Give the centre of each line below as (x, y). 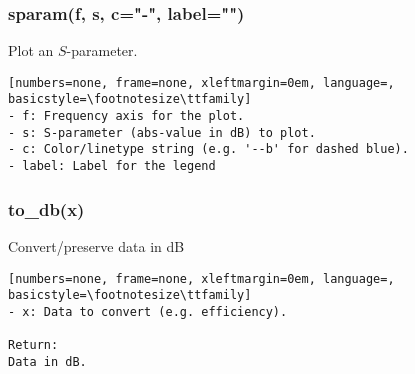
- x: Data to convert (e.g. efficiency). (148, 311)
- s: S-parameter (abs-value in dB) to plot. (162, 132)
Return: (33, 345)
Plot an (31, 50)
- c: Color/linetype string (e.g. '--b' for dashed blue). (208, 149)
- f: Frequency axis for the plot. (126, 116)
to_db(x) (46, 208)
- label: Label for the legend (112, 166)
